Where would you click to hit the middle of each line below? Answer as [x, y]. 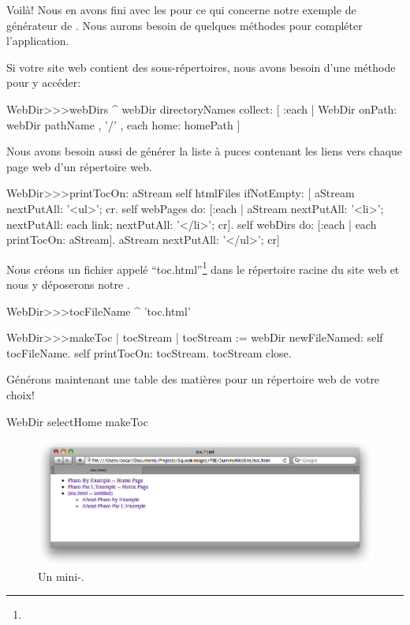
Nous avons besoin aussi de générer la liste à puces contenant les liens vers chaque [205, 151]
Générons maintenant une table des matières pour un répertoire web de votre [193, 379]
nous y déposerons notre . [68, 284]
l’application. [38, 41]
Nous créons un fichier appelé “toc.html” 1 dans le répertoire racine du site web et [203, 268]
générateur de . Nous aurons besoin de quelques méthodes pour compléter [184, 25]
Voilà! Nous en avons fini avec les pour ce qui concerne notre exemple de [181, 9]
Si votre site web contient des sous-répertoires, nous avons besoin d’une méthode [201, 67]
